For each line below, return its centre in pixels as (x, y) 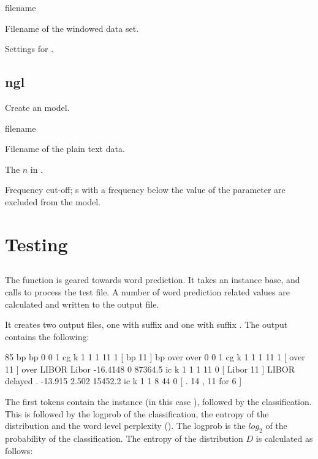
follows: (19, 450)
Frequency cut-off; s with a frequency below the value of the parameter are (145, 190)
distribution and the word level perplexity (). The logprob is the (125, 426)
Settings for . (29, 49)
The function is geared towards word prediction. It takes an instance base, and (153, 280)
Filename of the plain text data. (65, 149)
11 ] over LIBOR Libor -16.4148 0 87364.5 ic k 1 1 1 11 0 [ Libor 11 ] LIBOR (150, 369)
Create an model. (37, 107)
